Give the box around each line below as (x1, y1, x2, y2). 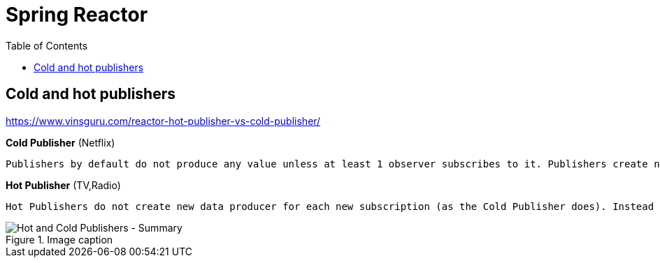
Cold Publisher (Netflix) (6, 136, 115, 149)
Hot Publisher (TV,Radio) (6, 179, 121, 191)
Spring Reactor (6, 3, 148, 27)
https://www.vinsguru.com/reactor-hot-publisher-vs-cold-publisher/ (6, 114, 321, 127)
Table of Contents (6, 39, 88, 52)
